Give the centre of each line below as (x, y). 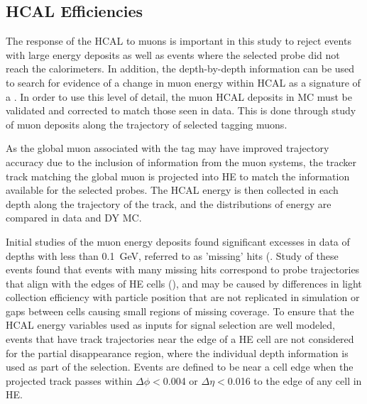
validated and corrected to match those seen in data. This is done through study (181, 110)
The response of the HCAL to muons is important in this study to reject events (179, 41)
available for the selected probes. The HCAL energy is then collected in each (172, 190)
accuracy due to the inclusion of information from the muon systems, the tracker (181, 162)
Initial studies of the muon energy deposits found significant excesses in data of (178, 241)
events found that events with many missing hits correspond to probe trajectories (183, 269)
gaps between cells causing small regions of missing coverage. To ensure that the (180, 311)
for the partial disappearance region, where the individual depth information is (177, 353)
